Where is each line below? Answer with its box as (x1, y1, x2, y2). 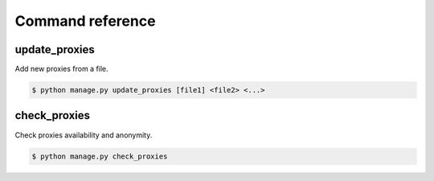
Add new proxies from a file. (14, 64, 108, 74)
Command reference (14, 12, 156, 30)
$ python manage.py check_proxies (31, 151, 168, 161)
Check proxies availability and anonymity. (14, 130, 153, 140)
